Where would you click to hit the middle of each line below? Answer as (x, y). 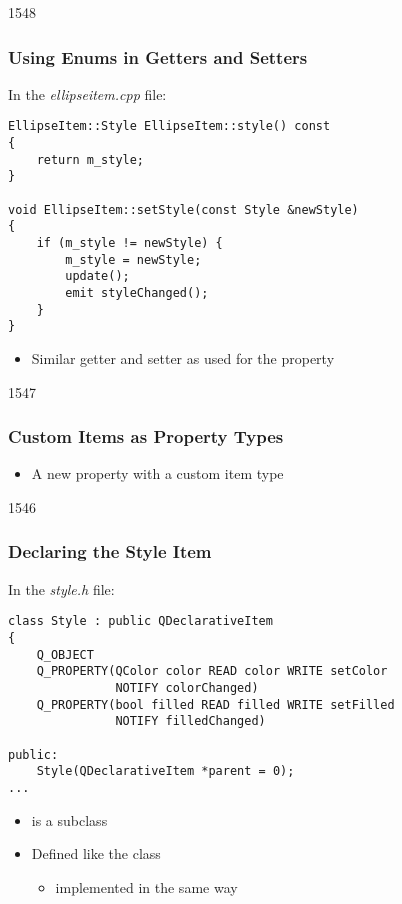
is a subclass (69, 819)
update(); (97, 276)
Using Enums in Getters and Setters (158, 56)
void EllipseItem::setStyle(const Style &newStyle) (183, 209)
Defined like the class (96, 853)
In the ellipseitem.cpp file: (87, 93)
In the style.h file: (61, 588)
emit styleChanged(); (137, 292)
